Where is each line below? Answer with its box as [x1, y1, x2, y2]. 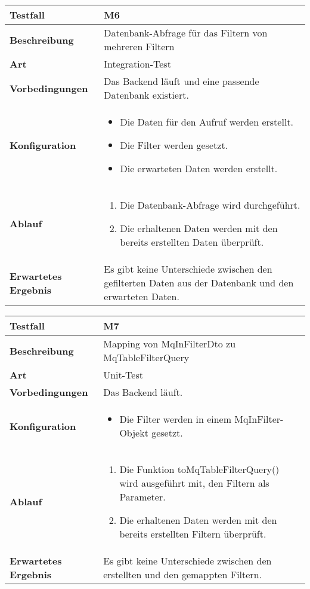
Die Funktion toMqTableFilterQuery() [119, 462, 280, 476]
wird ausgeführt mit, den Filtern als [119, 476, 269, 490]
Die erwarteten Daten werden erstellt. [120, 161, 278, 175]
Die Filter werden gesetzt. [120, 138, 228, 152]
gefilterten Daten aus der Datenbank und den [104, 276, 294, 289]
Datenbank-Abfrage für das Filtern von [104, 26, 268, 39]
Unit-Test [103, 368, 143, 382]
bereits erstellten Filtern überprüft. [119, 527, 266, 541]
